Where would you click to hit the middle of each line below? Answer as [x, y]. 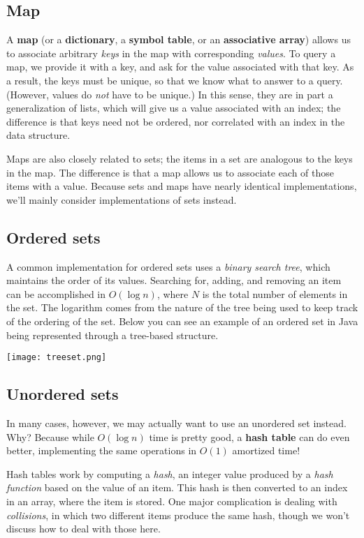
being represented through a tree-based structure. [112, 335]
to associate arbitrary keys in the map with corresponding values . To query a [171, 53]
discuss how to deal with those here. [83, 529]
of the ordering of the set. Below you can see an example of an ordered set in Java [182, 321]
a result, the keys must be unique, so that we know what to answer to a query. [175, 80]
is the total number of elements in [275, 293]
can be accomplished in [56, 293]
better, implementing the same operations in [102, 450]
